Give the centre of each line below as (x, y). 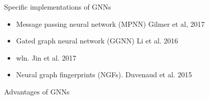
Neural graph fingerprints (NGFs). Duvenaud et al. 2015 (104, 74)
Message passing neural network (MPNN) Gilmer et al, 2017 (110, 23)
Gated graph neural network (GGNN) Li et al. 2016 (97, 41)
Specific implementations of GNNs (58, 7)
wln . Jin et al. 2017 (46, 57)
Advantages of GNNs (37, 91)
